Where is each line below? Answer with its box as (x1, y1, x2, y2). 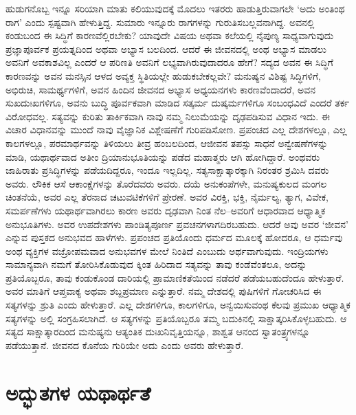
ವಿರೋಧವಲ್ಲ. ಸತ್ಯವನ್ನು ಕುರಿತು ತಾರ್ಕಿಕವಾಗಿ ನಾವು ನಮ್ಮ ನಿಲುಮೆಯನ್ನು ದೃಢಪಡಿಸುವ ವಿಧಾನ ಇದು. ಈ (5, 109, 330, 123)
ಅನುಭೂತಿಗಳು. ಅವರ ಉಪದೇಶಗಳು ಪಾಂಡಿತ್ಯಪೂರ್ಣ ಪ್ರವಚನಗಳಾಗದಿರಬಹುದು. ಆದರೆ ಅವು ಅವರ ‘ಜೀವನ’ (5, 216, 348, 231)
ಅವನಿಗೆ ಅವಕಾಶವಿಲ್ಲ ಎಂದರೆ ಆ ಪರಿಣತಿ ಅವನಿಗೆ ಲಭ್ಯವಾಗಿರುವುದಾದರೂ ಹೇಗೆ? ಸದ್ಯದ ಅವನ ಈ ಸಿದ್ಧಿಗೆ (5, 55, 333, 69)
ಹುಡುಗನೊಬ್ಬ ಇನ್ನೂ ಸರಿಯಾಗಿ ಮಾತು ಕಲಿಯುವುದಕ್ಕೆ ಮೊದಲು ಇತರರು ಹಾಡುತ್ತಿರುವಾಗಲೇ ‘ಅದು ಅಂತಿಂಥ (5, 1, 345, 15)
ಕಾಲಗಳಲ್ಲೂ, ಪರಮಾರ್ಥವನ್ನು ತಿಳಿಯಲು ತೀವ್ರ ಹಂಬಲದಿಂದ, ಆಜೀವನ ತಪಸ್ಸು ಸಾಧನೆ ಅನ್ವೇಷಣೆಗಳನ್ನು (5, 135, 329, 150)
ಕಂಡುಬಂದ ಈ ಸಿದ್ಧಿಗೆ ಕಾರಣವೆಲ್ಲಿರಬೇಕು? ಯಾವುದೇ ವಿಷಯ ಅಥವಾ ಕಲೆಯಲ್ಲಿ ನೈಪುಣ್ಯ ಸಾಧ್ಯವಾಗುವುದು (5, 28, 334, 43)
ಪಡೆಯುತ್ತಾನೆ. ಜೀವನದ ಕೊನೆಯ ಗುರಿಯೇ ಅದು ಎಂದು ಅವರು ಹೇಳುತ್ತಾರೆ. (5, 337, 244, 352)
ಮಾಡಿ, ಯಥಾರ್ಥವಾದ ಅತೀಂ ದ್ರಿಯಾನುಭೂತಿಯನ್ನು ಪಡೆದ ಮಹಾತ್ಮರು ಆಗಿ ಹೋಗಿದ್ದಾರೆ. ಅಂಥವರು (5, 149, 320, 164)
